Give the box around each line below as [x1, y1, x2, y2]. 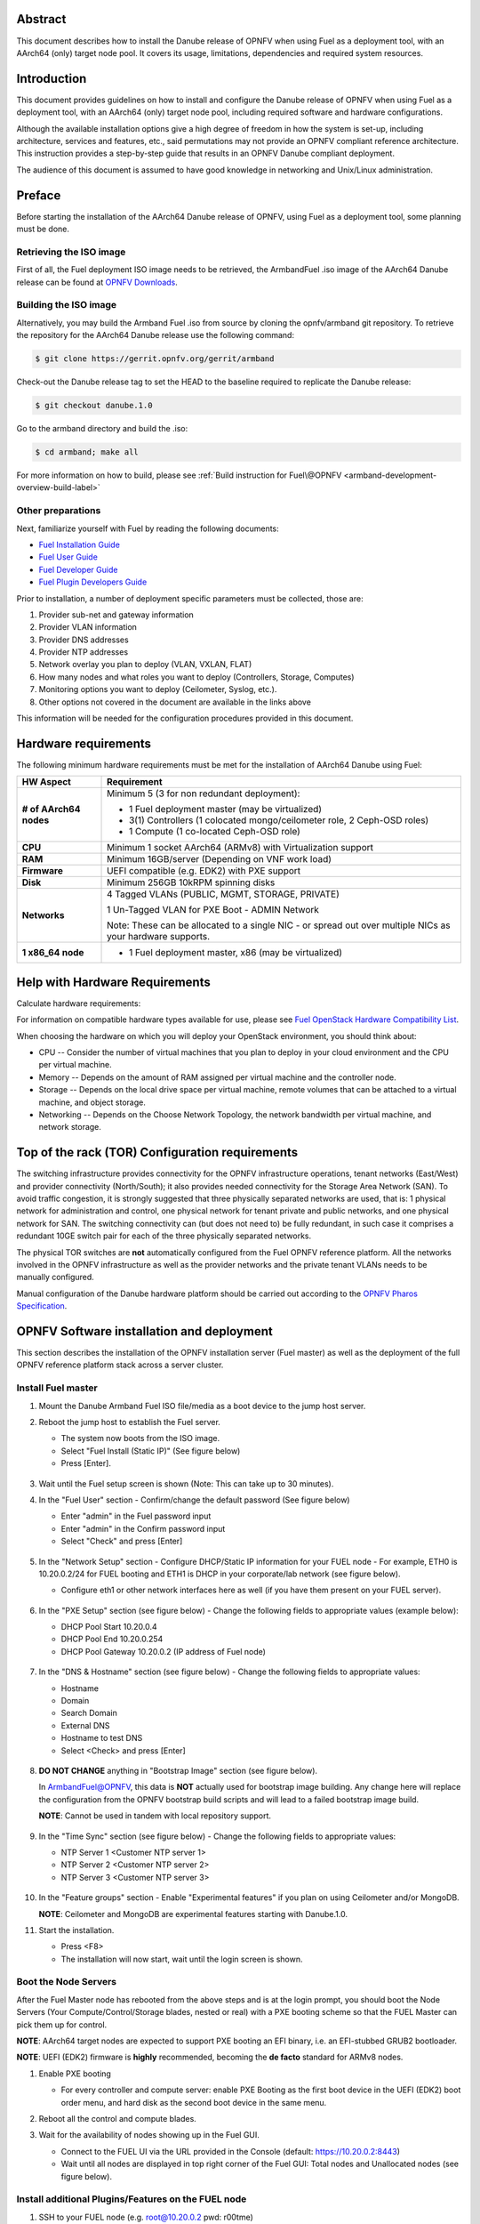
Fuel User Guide [38, 552, 98, 562]
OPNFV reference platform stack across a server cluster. [16, 1359, 224, 1370]
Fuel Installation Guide [38, 539, 120, 550]
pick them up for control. [16, 2019, 108, 2030]
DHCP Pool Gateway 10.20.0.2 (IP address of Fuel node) [60, 1646, 267, 1656]
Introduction [16, 71, 87, 86]
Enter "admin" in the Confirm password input [60, 1523, 226, 1534]
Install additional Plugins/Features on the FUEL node [16, 2193, 247, 2205]
